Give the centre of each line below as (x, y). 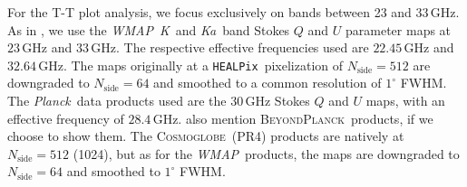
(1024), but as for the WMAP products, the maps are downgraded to (266, 153)
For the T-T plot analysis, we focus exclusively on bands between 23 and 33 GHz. (233, 12)
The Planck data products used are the (117, 101)
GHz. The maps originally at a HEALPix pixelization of (191, 65)
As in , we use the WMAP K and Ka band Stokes (149, 29)
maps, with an (405, 101)
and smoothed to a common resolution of (268, 83)
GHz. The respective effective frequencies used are (230, 47)
